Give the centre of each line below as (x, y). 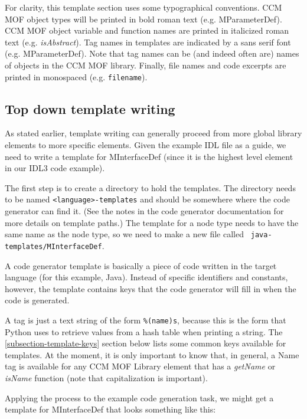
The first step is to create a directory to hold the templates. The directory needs (150, 187)
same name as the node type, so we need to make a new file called (124, 234)
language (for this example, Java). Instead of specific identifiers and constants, (146, 277)
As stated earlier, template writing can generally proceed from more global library (153, 133)
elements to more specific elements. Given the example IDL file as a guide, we (146, 145)
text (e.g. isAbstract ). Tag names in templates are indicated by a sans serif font (148, 42)
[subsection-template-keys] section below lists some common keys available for (146, 343)
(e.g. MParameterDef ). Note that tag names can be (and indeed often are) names (152, 53)
